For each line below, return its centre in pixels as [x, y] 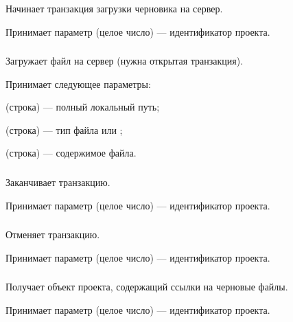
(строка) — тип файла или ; [64, 129]
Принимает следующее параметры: [78, 83]
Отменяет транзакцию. [53, 234]
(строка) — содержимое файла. [71, 153]
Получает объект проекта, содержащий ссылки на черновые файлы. [147, 287]
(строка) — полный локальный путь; [83, 107]
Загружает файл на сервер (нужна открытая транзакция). [125, 61]
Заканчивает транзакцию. [58, 182]
